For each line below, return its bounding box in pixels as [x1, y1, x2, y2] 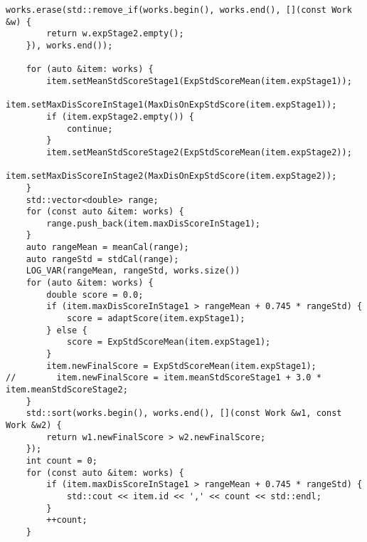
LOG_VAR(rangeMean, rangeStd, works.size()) [26, 266, 240, 276]
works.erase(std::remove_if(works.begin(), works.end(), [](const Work [6, 5, 352, 15]
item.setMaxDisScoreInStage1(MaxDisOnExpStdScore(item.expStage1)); [6, 100, 337, 110]
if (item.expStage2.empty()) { [46, 111, 194, 122]
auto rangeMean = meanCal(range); [26, 242, 189, 253]
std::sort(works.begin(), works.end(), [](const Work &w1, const [26, 408, 342, 419]
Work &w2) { [6, 419, 62, 430]
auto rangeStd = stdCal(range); [26, 254, 179, 264]
